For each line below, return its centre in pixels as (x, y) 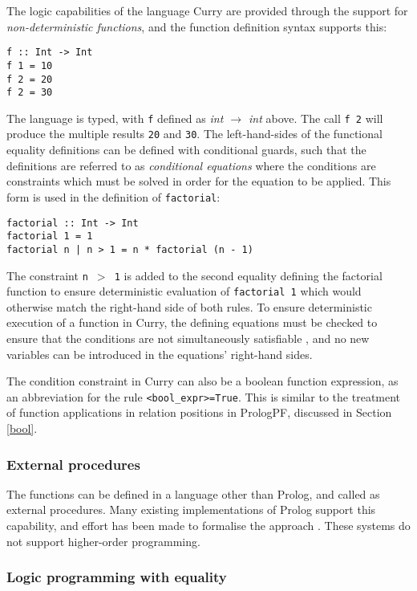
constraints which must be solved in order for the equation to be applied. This (199, 181)
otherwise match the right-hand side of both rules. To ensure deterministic (189, 306)
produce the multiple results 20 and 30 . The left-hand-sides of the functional (194, 134)
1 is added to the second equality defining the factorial (248, 275)
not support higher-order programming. (103, 541)
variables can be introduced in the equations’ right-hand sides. (160, 354)
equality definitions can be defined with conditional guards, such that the (186, 150)
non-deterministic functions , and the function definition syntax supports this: (197, 26)
